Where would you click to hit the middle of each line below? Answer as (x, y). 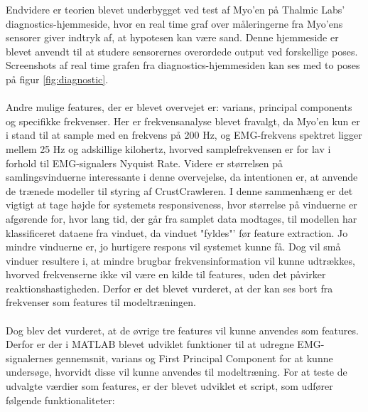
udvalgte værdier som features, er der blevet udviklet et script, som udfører (169, 386)
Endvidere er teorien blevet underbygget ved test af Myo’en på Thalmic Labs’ (175, 9)
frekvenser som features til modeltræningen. (101, 302)
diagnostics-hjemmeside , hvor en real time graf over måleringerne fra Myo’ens (174, 23)
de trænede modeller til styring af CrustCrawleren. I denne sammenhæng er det (179, 190)
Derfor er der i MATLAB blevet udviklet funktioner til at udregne (150, 344)
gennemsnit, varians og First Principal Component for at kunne (194, 358)
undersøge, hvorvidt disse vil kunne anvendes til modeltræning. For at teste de (177, 372)
